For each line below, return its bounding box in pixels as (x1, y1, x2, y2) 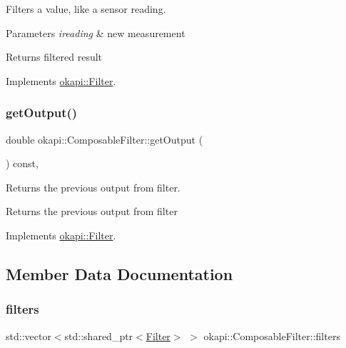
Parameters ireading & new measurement (6, 25, 185, 40)
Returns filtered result (6, 49, 103, 64)
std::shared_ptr (64, 328, 133, 343)
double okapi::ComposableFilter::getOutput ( (6, 131, 203, 146)
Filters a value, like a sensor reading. (6, 1, 166, 16)
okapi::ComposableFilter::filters (203, 328, 340, 343)
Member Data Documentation (6, 262, 233, 284)
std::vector (6, 328, 51, 343)
